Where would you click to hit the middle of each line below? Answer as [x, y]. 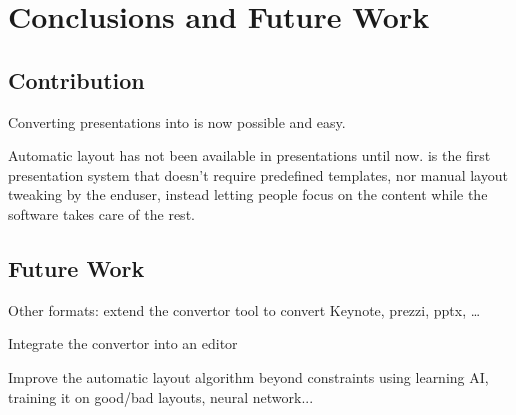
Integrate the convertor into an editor [123, 343]
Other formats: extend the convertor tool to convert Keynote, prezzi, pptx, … [244, 309]
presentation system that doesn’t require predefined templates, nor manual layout [258, 174]
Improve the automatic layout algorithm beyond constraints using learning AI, [248, 376]
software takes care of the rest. [101, 213]
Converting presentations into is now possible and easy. [177, 121]
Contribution [76, 79]
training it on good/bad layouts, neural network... [161, 396]
